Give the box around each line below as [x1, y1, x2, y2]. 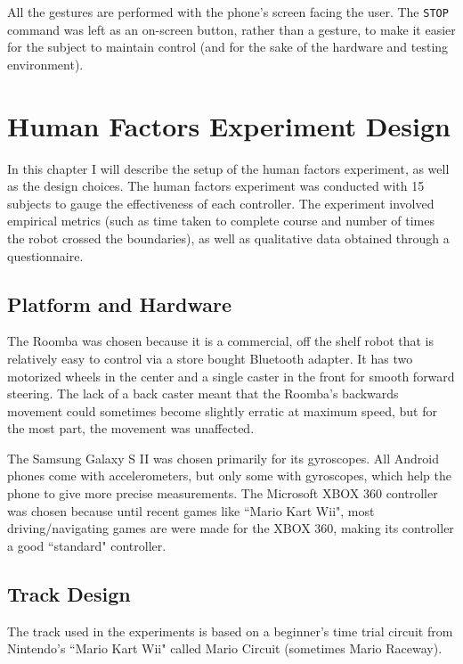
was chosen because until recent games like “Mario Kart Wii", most [7, 501, 375, 520]
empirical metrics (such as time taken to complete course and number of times [7, 211, 435, 230]
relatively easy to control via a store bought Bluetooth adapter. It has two [7, 348, 413, 367]
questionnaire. [7, 246, 84, 265]
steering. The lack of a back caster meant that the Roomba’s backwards [7, 384, 399, 403]
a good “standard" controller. [7, 536, 167, 554]
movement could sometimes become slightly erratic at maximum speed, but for [7, 401, 437, 420]
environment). [7, 54, 84, 73]
